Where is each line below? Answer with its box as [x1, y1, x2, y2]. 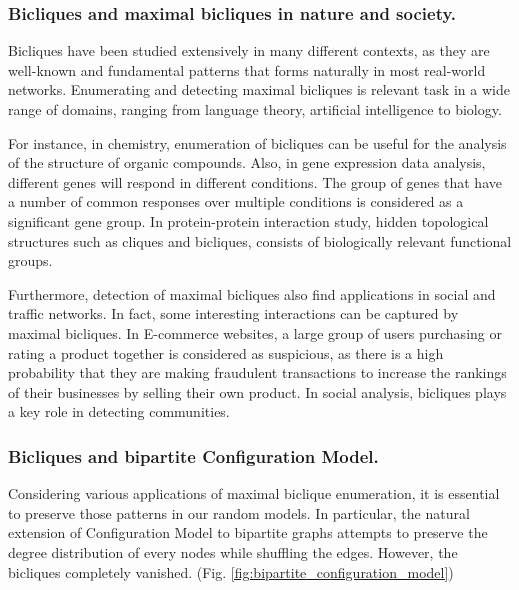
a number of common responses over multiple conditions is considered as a [8, 191, 464, 212]
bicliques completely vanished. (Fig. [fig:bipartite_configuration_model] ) [8, 561, 454, 582]
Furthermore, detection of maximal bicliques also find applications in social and [8, 283, 496, 304]
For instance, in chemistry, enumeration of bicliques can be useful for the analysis [8, 132, 507, 153]
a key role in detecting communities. [8, 401, 230, 422]
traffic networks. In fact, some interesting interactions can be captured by [8, 303, 459, 324]
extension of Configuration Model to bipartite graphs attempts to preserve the [8, 522, 488, 543]
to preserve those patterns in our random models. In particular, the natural [8, 502, 470, 523]
